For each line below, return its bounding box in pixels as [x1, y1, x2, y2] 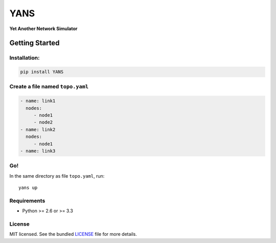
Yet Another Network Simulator [9, 26, 78, 32]
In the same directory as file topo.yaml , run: [9, 173, 105, 179]
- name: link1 [20, 98, 56, 104]
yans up [18, 185, 38, 191]
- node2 [33, 119, 53, 125]
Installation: [9, 54, 40, 61]
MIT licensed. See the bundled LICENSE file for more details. [9, 231, 137, 237]
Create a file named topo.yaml [9, 83, 89, 90]
